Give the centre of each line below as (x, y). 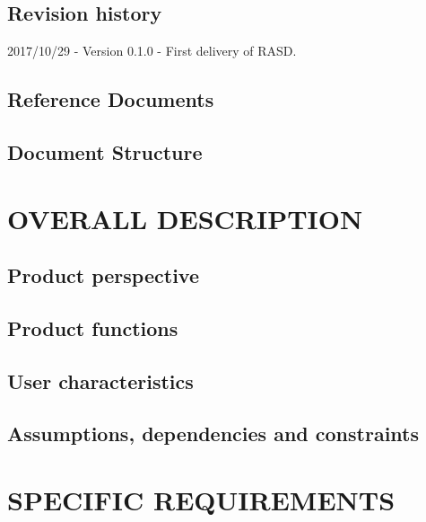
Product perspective (103, 275)
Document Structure (105, 151)
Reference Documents (111, 99)
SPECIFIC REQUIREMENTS (201, 500)
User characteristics (100, 380)
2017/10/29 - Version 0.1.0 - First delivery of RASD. (152, 51)
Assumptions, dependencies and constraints (213, 434)
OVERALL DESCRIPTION (185, 218)
